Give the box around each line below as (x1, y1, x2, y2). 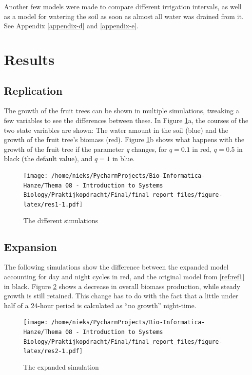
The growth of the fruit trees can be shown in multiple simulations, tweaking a (4, 105, 239, 116)
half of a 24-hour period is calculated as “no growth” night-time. (4, 300, 196, 310)
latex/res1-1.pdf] (23, 201, 83, 208)
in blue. (112, 153, 135, 164)
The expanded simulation (23, 361, 99, 372)
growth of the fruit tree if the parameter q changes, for (4, 144, 167, 154)
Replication (4, 83, 63, 98)
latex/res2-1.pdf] (23, 348, 83, 355)
